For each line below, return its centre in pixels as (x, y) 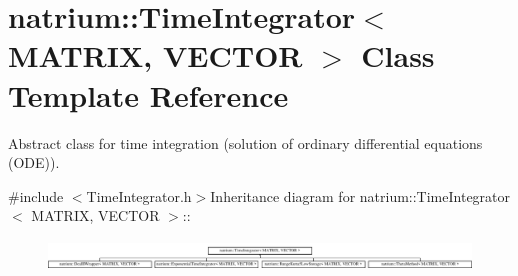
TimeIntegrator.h (139, 195)
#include (36, 195)
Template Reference (148, 94)
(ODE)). (34, 162)
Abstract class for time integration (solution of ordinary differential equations (245, 142)
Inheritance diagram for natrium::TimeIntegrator (360, 195)
